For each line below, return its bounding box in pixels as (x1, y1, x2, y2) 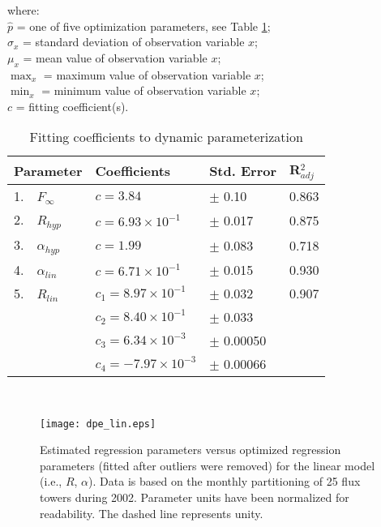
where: (7, 2, 40, 18)
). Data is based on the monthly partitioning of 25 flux (88, 473, 361, 490)
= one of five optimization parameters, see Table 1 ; (16, 17, 271, 34)
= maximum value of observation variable (43, 66, 251, 83)
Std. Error (209, 161, 277, 180)
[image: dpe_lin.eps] (40, 418, 156, 430)
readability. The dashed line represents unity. (40, 504, 263, 521)
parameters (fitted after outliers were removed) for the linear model (40, 456, 375, 473)
